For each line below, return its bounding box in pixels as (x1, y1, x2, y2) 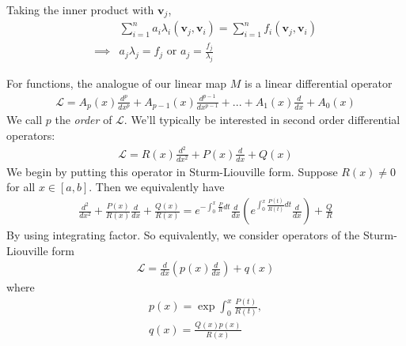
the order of (55, 111, 112, 128)
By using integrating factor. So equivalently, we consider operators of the (6, 227, 360, 243)
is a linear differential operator (245, 75, 393, 92)
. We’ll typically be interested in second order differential (123, 111, 400, 128)
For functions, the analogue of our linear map (6, 75, 227, 92)
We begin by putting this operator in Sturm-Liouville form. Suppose (6, 163, 338, 179)
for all (6, 179, 36, 195)
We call (6, 111, 43, 128)
